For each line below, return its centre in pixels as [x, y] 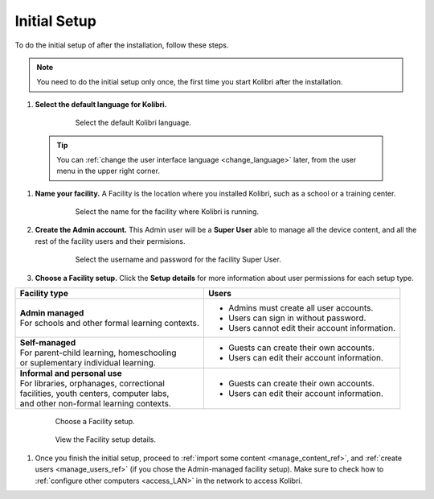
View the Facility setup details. [106, 439]
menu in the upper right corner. [108, 171]
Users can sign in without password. [297, 318]
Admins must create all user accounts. [301, 308]
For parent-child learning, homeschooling [98, 353]
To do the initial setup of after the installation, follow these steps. [122, 45]
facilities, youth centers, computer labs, [94, 394]
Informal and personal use [71, 373]
